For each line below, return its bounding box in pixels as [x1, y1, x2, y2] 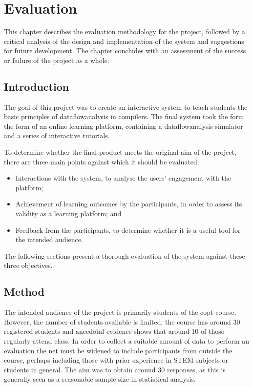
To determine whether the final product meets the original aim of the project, [4, 147, 236, 157]
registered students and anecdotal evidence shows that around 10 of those [4, 326, 224, 336]
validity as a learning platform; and [15, 208, 122, 219]
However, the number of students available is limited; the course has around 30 [4, 316, 240, 326]
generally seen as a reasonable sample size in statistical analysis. [4, 374, 196, 384]
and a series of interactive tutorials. [4, 130, 110, 141]
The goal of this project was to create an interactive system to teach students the [4, 102, 248, 112]
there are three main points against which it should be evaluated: [4, 156, 199, 166]
